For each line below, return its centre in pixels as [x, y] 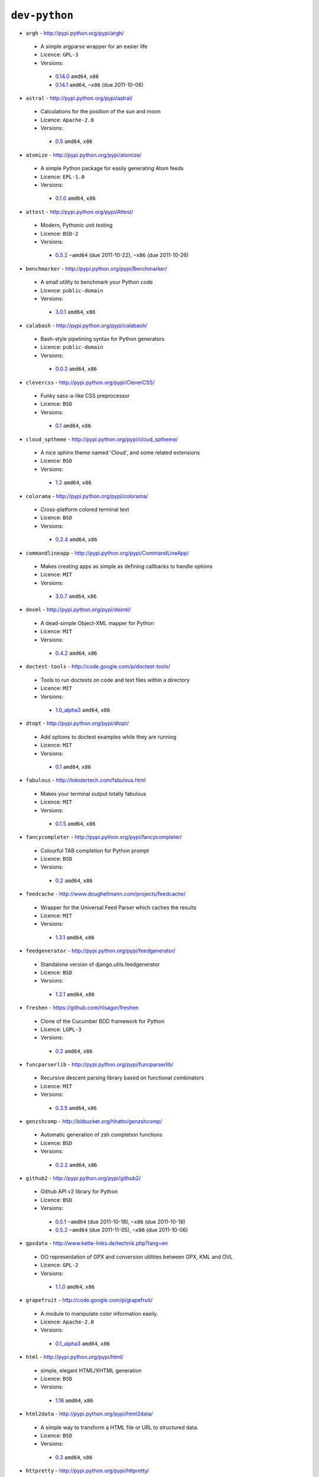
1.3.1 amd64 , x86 [75, 937]
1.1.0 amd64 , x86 [75, 1286]
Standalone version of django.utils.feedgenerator [100, 964]
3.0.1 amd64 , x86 [75, 312]
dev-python [42, 15]
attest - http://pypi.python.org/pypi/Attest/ [79, 212]
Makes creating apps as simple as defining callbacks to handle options [126, 566]
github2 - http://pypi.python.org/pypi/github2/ [83, 1178]
